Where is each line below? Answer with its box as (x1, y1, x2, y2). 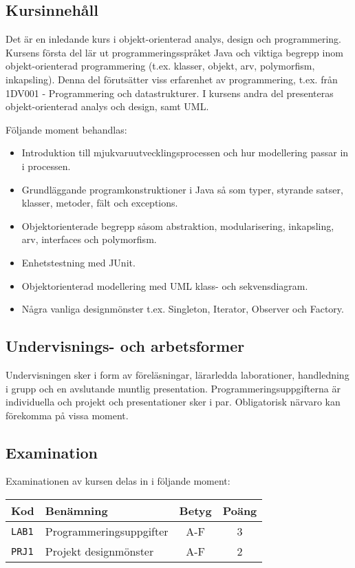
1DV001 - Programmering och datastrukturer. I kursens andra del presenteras (6, 85, 334, 100)
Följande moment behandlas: (6, 122, 127, 136)
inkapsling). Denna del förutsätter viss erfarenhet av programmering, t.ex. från (6, 72, 338, 86)
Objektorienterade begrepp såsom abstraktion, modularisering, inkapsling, (21, 218, 334, 233)
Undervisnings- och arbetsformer (6, 335, 245, 357)
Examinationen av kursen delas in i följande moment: (6, 474, 230, 488)
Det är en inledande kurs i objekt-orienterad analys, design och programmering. (6, 32, 342, 46)
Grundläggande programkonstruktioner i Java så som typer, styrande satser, (21, 182, 343, 196)
